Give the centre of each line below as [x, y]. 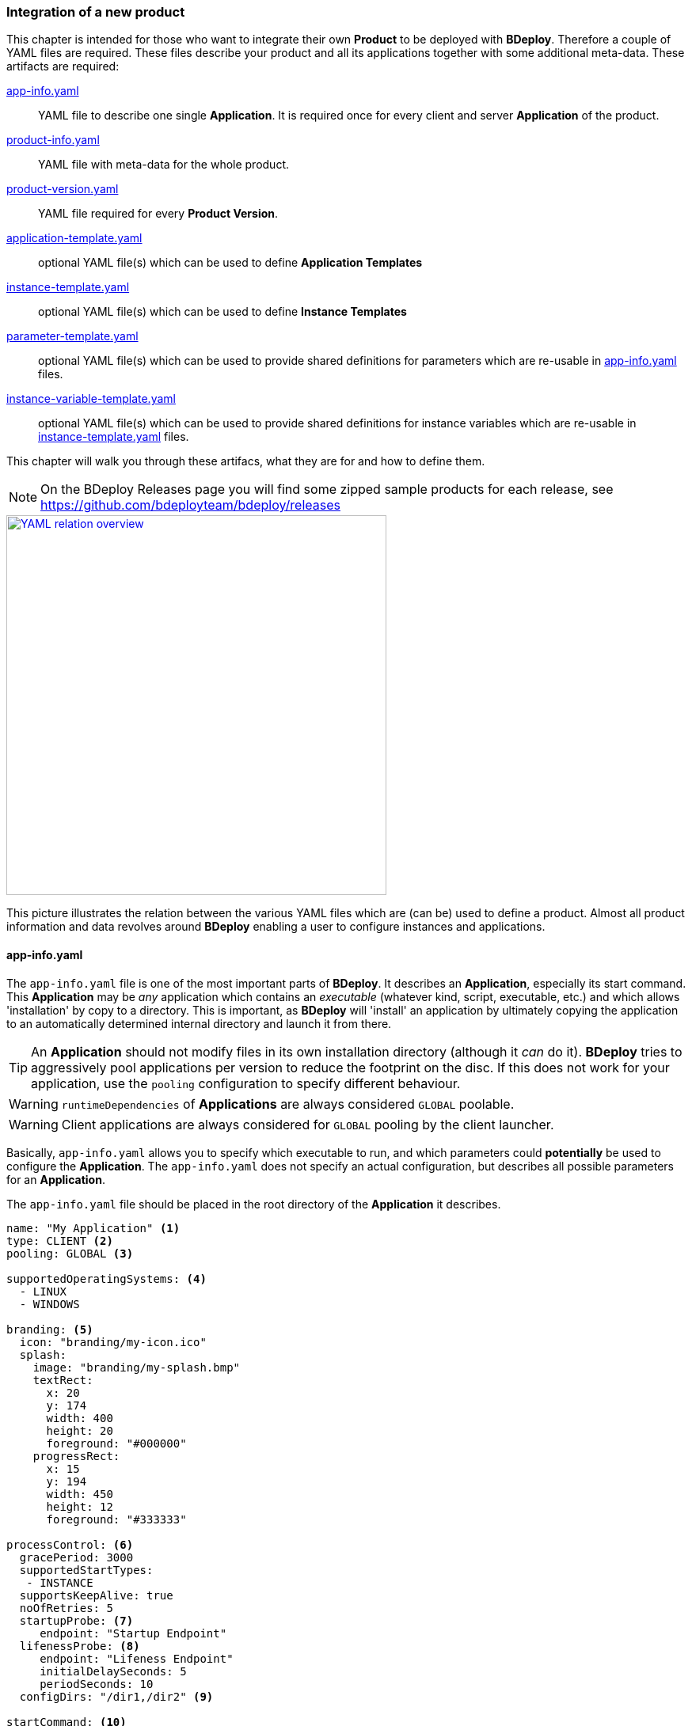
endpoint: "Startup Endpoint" [133, 1633]
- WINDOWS [49, 1304]
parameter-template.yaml [72, 336]
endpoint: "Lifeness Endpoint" [137, 1658]
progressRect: [76, 1456]
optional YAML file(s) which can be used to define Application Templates [230, 263]
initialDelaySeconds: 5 [113, 1671]
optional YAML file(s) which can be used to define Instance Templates [222, 312]
